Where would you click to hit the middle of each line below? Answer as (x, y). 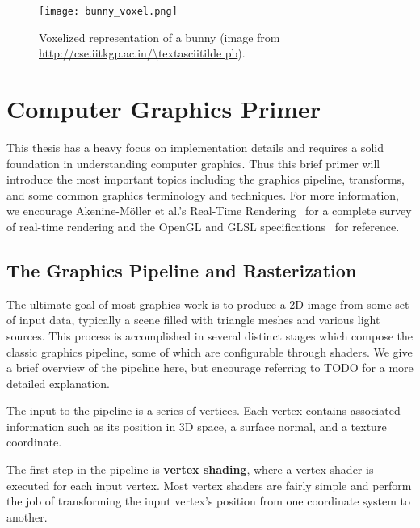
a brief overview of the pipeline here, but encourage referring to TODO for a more (210, 367)
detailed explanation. (58, 383)
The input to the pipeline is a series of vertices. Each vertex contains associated (204, 410)
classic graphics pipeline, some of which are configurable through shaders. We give (210, 351)
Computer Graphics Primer (164, 109)
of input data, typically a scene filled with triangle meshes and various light (193, 320)
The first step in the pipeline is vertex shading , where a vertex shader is (190, 469)
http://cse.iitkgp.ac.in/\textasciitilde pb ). (142, 53)
